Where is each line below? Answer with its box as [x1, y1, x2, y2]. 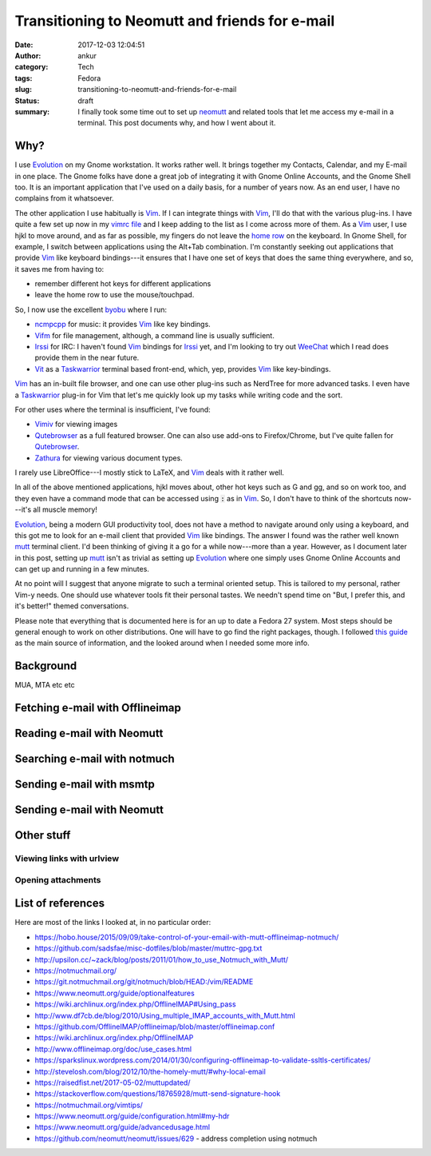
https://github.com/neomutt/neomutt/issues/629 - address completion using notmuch [34, 1134, 318, 1143]
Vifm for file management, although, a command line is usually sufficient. [34, 330, 275, 340]
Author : [14, 50, 42, 60]
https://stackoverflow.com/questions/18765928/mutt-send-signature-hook [34, 1089, 281, 1098]
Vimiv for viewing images [34, 420, 118, 429]
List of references [14, 896, 105, 911]
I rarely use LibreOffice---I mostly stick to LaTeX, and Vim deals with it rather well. [14, 468, 285, 477]
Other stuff [14, 828, 71, 843]
